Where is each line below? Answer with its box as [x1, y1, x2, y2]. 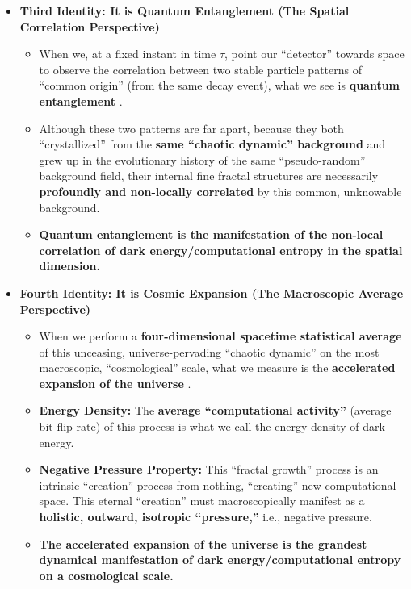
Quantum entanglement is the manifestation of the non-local [39, 226, 384, 243]
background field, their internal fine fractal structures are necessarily [39, 167, 379, 184]
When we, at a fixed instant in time [39, 45, 216, 62]
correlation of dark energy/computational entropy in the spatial [39, 241, 403, 258]
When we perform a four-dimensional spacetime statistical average [39, 328, 402, 345]
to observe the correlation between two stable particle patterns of [39, 61, 362, 77]
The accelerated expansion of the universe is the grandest [39, 535, 367, 552]
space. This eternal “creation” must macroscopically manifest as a [39, 492, 365, 509]
